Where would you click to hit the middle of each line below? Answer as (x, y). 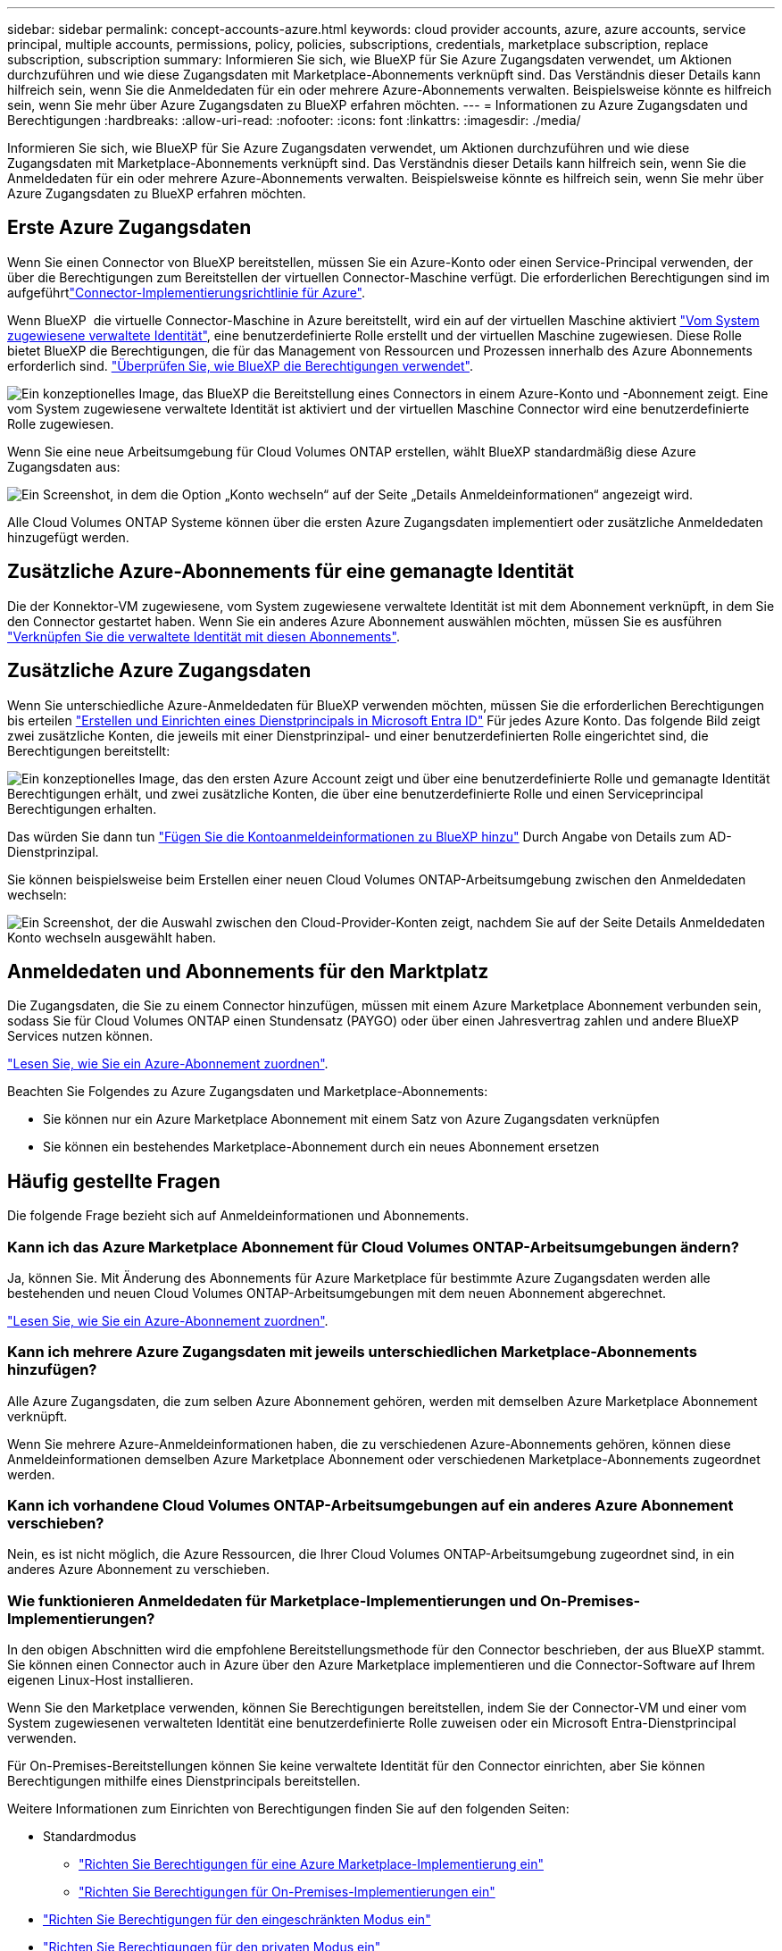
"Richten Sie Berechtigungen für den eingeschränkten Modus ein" (237, 1920)
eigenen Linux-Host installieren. (100, 1680)
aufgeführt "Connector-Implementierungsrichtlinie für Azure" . (187, 292)
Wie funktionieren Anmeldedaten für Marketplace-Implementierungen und (272, 1600)
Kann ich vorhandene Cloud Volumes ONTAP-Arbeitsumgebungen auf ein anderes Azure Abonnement (370, 1506)
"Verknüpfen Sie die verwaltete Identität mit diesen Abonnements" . (204, 636)
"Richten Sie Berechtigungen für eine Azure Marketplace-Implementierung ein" (311, 1864)
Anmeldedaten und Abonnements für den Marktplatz (248, 971)
